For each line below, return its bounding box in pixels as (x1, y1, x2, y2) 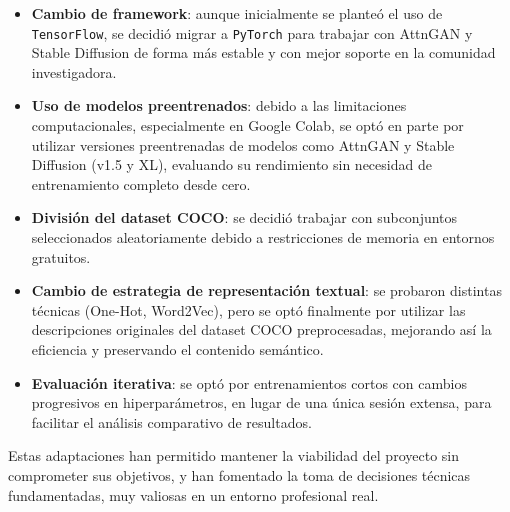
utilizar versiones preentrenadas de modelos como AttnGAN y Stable (31, 134, 455, 155)
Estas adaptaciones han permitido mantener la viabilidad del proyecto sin (8, 445, 459, 466)
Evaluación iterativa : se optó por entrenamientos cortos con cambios (31, 372, 467, 393)
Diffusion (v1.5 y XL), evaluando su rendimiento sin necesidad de (31, 154, 432, 175)
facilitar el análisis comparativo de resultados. (31, 411, 312, 432)
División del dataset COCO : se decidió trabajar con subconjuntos (31, 207, 458, 228)
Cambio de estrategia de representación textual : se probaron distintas (31, 280, 502, 301)
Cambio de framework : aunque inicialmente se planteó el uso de (31, 3, 443, 23)
